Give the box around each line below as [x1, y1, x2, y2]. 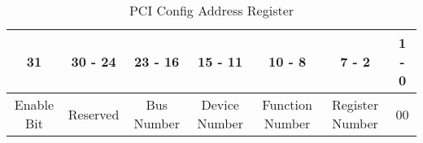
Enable [14, 95, 55, 114]
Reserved [68, 104, 120, 123]
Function [262, 95, 312, 114]
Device [201, 95, 239, 114]
